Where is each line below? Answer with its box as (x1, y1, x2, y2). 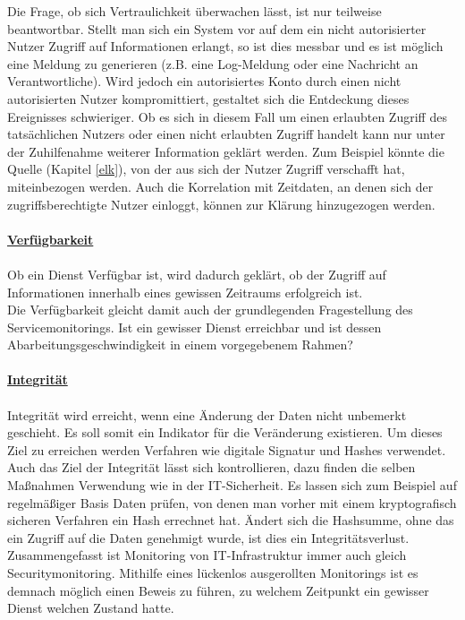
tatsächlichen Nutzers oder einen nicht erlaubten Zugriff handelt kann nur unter (7, 125, 445, 143)
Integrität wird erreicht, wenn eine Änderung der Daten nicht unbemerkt (7, 405, 407, 424)
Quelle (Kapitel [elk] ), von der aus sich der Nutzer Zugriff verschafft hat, (7, 159, 405, 178)
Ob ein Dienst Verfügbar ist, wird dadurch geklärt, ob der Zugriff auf (7, 264, 386, 283)
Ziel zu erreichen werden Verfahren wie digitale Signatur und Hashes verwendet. (7, 440, 446, 459)
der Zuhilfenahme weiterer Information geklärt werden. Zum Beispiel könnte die (7, 142, 444, 160)
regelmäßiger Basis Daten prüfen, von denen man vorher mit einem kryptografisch (7, 493, 457, 512)
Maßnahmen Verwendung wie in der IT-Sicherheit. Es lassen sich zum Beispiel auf (7, 476, 457, 495)
